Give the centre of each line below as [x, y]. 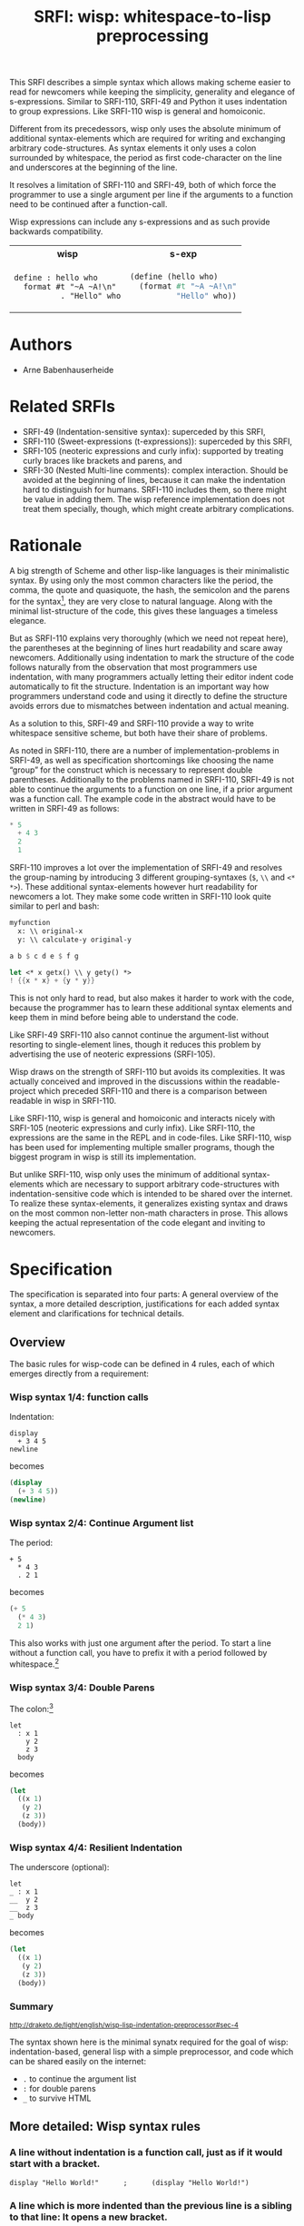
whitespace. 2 [34, 1663]
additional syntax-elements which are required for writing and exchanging [147, 139]
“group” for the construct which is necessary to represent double [131, 770]
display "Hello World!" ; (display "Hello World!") [129, 2182]
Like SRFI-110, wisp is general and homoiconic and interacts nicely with [142, 1118]
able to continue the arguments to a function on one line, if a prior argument [151, 789]
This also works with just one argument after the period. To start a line [141, 1643]
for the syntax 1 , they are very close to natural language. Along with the [141, 600]
